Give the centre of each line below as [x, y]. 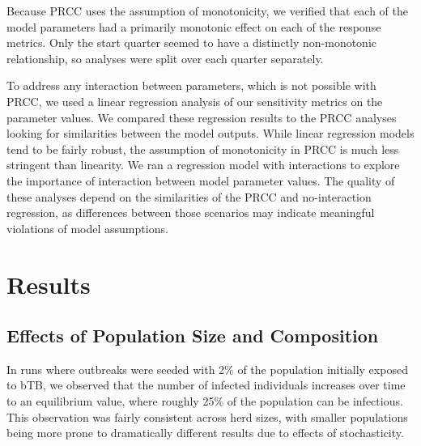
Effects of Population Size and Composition [193, 336]
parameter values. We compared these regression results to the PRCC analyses [202, 117]
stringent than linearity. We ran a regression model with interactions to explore [203, 165]
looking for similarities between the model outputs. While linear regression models [210, 133]
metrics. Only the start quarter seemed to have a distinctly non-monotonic [192, 42]
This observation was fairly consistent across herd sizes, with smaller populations [207, 416]
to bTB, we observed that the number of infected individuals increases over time [206, 385]
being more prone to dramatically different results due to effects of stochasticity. [205, 433]
